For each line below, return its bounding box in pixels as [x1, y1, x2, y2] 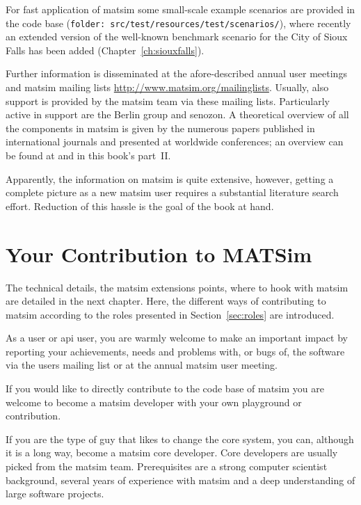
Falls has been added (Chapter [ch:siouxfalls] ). [6, 42, 204, 57]
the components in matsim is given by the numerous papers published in [6, 120, 315, 135]
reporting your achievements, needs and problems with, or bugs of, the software [6, 344, 345, 358]
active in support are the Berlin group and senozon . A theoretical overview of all [6, 107, 349, 122]
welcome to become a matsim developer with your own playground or [6, 394, 302, 409]
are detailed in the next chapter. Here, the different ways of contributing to [6, 294, 326, 308]
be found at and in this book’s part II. [6, 148, 171, 162]
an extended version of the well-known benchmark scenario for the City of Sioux [6, 29, 348, 44]
